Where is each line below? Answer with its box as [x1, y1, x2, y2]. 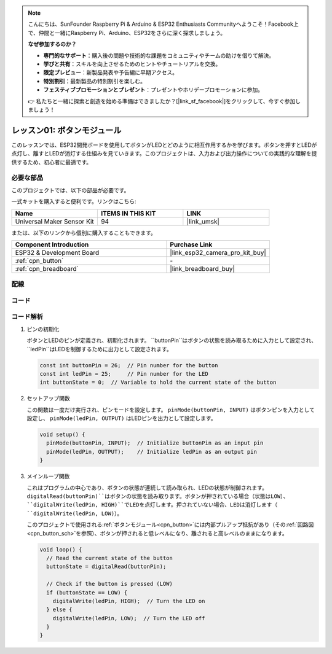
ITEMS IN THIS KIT [100, 209, 156, 217]
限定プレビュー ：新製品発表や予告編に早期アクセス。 [43, 69, 178, 76]
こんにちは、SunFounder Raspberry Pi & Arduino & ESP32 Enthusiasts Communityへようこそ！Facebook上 [28, 20, 299, 28]
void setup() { [39, 431, 85, 438]
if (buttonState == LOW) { [46, 589, 128, 596]
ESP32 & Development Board [15, 248, 100, 257]
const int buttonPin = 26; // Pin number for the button [39, 362, 218, 368]
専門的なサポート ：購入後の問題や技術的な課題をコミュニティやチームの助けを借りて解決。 [43, 52, 275, 59]
